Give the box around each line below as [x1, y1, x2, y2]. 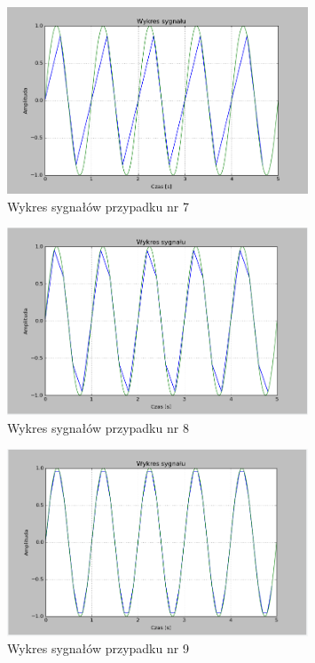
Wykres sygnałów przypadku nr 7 [7, 196, 189, 215]
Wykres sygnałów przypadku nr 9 [7, 639, 189, 658]
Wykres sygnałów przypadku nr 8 [7, 418, 189, 436]
